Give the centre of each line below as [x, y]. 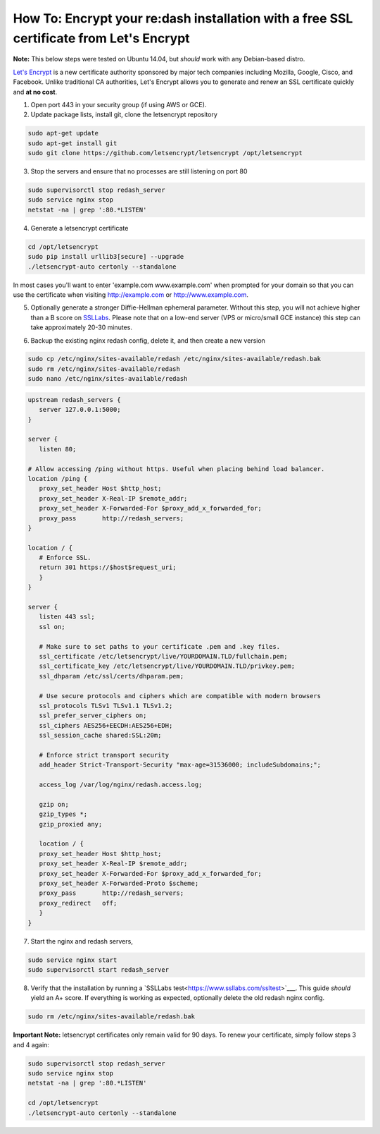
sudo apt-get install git [72, 143]
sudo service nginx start [72, 960]
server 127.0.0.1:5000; [80, 410]
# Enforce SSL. [65, 558]
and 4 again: [31, 1044]
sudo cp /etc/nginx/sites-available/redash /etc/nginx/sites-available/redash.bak [175, 359]
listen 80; [58, 449]
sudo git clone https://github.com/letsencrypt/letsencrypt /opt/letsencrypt [165, 153]
